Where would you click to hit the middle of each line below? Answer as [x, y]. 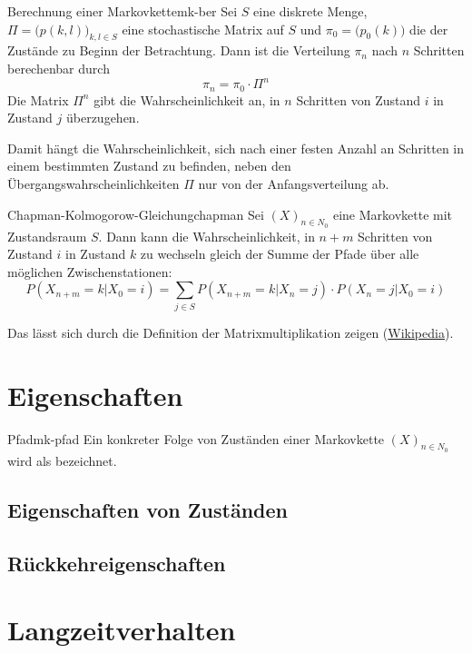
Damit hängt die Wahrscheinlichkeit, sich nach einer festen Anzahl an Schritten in [236, 148]
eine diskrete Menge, [310, 11]
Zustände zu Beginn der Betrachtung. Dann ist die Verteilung [179, 50]
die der [429, 29]
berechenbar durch [59, 68]
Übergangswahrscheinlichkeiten [93, 183]
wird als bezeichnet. [62, 460]
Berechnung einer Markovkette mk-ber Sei [123, 11]
